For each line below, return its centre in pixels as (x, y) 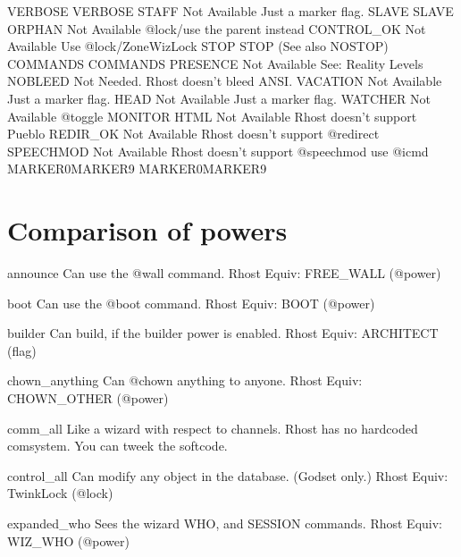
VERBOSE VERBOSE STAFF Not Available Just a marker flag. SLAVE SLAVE (230, 11)
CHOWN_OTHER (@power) (88, 398)
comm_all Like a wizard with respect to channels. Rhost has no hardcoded (213, 428)
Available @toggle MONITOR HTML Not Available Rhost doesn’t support (212, 116)
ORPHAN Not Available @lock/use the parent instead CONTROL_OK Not (217, 28)
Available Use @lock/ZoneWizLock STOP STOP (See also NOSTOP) (198, 46)
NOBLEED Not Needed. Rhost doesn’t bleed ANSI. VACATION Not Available (225, 81)
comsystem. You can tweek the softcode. (117, 446)
